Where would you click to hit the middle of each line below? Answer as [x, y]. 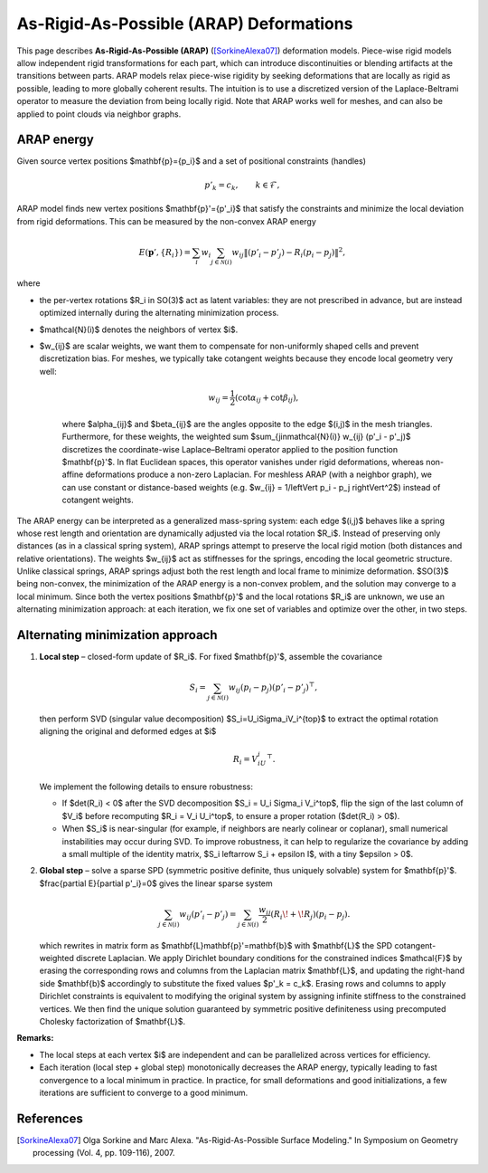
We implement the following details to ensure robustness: [146, 787]
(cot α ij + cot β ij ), [267, 398]
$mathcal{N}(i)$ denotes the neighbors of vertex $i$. [139, 329]
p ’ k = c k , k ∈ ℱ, [242, 186]
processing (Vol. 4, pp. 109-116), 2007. [104, 1153]
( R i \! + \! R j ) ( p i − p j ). [310, 915]
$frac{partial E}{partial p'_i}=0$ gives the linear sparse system [156, 883]
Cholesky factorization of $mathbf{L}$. [113, 1021]
